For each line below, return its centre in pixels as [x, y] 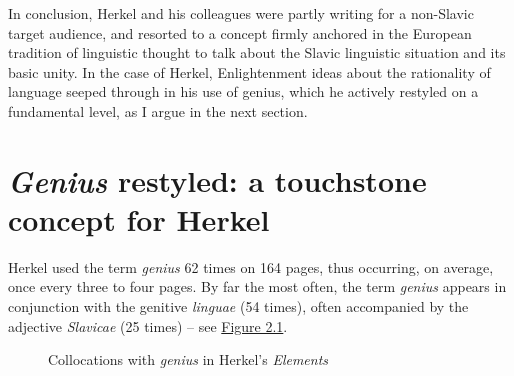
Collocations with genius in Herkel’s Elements [188, 359]
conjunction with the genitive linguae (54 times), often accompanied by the [238, 306]
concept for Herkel [139, 218]
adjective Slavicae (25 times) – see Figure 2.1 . [148, 325]
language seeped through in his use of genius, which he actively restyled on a [243, 91]
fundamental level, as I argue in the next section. [158, 110]
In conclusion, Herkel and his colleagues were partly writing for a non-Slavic [241, 13]
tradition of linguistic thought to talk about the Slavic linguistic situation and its [257, 52]
